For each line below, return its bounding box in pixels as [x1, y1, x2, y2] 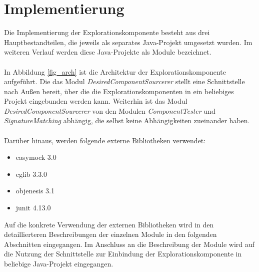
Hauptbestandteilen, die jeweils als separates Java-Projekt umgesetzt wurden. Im [4, 37, 252, 47]
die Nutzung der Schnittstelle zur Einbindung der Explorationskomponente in [4, 248, 242, 259]
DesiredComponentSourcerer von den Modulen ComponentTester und [4, 105, 215, 116]
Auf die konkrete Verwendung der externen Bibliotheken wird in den [4, 219, 214, 229]
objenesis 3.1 [15, 185, 54, 196]
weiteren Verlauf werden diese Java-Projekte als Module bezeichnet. [4, 47, 211, 57]
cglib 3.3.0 [15, 168, 47, 179]
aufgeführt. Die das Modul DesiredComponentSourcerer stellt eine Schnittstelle [4, 76, 245, 87]
